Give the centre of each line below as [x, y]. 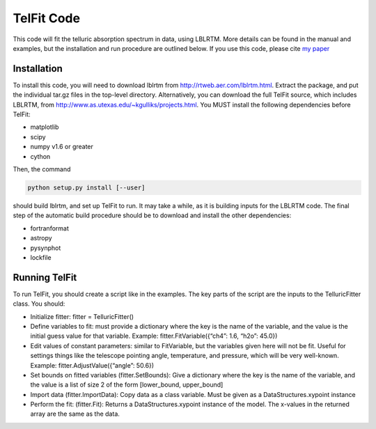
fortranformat [49, 228]
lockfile [41, 257]
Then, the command [42, 169]
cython [40, 156]
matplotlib [45, 127]
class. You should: [39, 304]
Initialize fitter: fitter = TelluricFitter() [82, 316]
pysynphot [46, 248]
